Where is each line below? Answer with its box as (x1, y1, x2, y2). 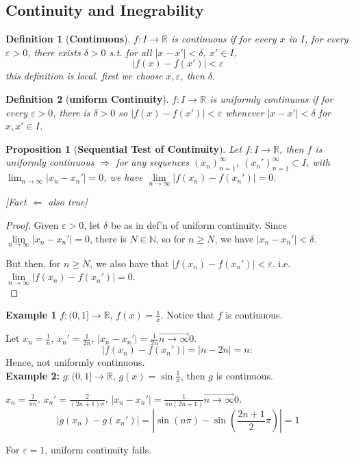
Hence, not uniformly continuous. (5, 355, 145, 369)
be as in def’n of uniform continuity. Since (110, 217, 287, 232)
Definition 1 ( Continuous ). (5, 32, 131, 46)
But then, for (5, 256, 61, 270)
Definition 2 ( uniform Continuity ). (5, 91, 169, 105)
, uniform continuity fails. (45, 443, 152, 457)
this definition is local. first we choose (5, 68, 163, 83)
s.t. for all (109, 45, 152, 59)
